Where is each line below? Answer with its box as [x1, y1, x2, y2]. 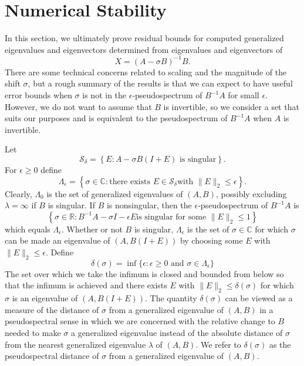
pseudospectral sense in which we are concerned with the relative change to [5, 315, 275, 327]
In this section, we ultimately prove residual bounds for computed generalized [5, 32, 284, 44]
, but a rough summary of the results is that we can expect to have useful [28, 77, 293, 89]
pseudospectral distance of [5, 350, 99, 362]
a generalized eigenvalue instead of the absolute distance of [70, 326, 283, 338]
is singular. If [48, 199, 95, 211]
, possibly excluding [215, 187, 287, 199]
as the [269, 338, 291, 350]
